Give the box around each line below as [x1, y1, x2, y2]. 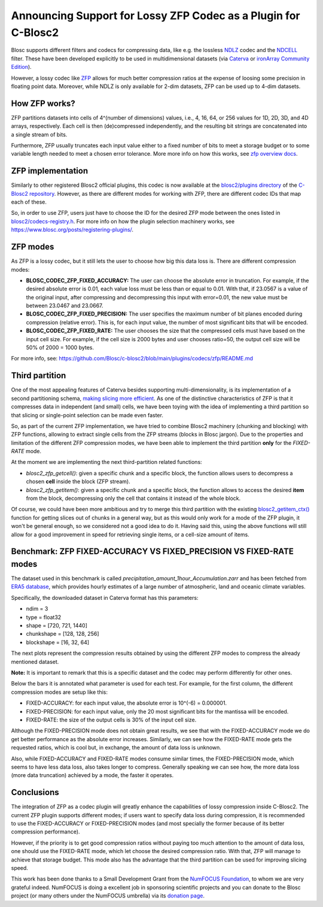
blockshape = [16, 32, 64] [26, 638, 90, 646]
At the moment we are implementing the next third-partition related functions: [11, 459, 203, 466]
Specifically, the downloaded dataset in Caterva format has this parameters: [11, 594, 199, 601]
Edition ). [11, 63, 32, 71]
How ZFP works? [11, 98, 75, 108]
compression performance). [11, 828, 80, 835]
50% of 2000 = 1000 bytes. [26, 344, 95, 351]
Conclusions [11, 787, 59, 797]
